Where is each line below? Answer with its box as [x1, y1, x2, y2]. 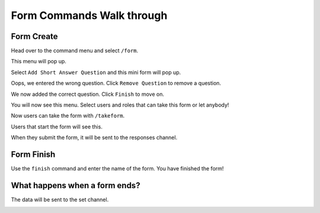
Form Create [11, 31, 58, 41]
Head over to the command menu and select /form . [11, 47, 139, 54]
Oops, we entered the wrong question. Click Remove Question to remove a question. [11, 80, 222, 87]
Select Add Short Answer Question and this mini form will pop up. [11, 69, 181, 76]
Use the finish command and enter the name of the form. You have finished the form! [11, 165, 224, 172]
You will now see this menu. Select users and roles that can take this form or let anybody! [11, 101, 229, 109]
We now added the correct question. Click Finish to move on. [11, 91, 164, 98]
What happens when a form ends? [11, 180, 140, 191]
